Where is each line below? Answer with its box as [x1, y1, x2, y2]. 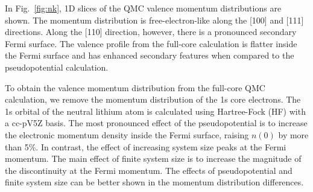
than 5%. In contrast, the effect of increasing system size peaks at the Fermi [5, 140, 286, 153]
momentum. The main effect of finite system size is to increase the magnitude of [5, 152, 302, 165]
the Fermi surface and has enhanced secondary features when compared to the [5, 49, 294, 62]
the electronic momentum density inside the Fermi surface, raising [5, 128, 249, 141]
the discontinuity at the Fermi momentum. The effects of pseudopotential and [5, 164, 292, 176]
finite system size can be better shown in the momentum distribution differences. [5, 176, 304, 188]
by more [278, 128, 309, 141]
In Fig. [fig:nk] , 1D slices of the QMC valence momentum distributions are [5, 2, 282, 14]
